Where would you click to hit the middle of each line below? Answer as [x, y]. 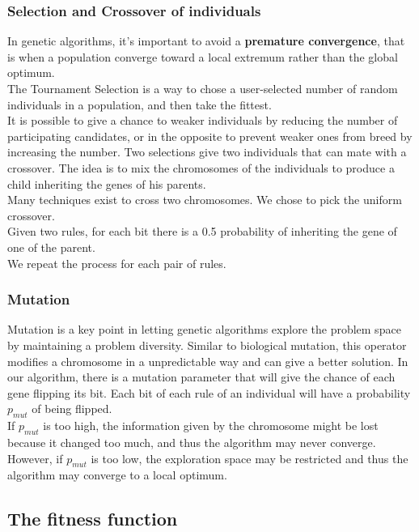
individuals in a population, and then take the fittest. [140, 104]
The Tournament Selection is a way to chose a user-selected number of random [203, 88]
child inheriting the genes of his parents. [107, 183]
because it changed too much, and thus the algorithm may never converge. [192, 442]
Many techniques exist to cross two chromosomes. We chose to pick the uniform [205, 200]
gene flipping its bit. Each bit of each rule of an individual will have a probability [209, 392]
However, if [35, 458]
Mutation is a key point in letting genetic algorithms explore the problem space [204, 329]
